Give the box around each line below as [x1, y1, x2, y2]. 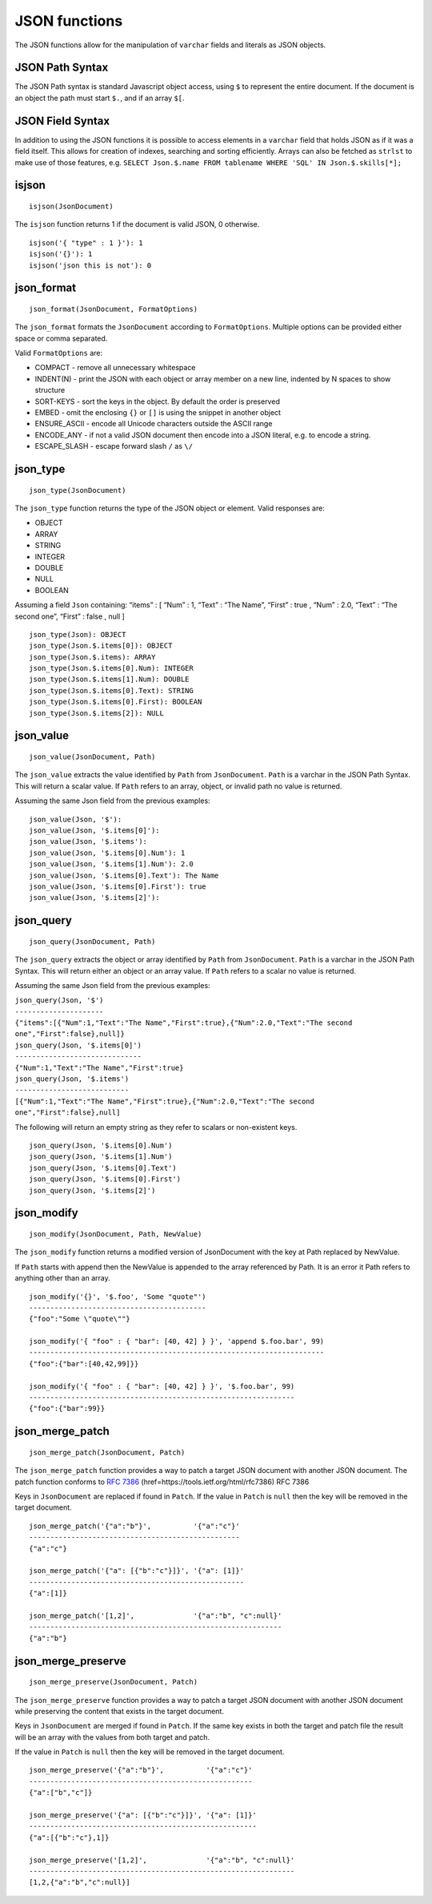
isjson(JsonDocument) [29, 201, 114, 211]
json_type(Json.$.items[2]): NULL [29, 708, 164, 717]
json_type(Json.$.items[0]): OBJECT [29, 641, 173, 651]
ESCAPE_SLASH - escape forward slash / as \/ [34, 442, 194, 451]
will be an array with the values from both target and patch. [14, 1732, 210, 1742]
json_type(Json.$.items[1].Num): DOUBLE [29, 675, 190, 684]
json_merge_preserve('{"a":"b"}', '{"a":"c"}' [29, 1765, 253, 1775]
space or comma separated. [14, 333, 108, 343]
